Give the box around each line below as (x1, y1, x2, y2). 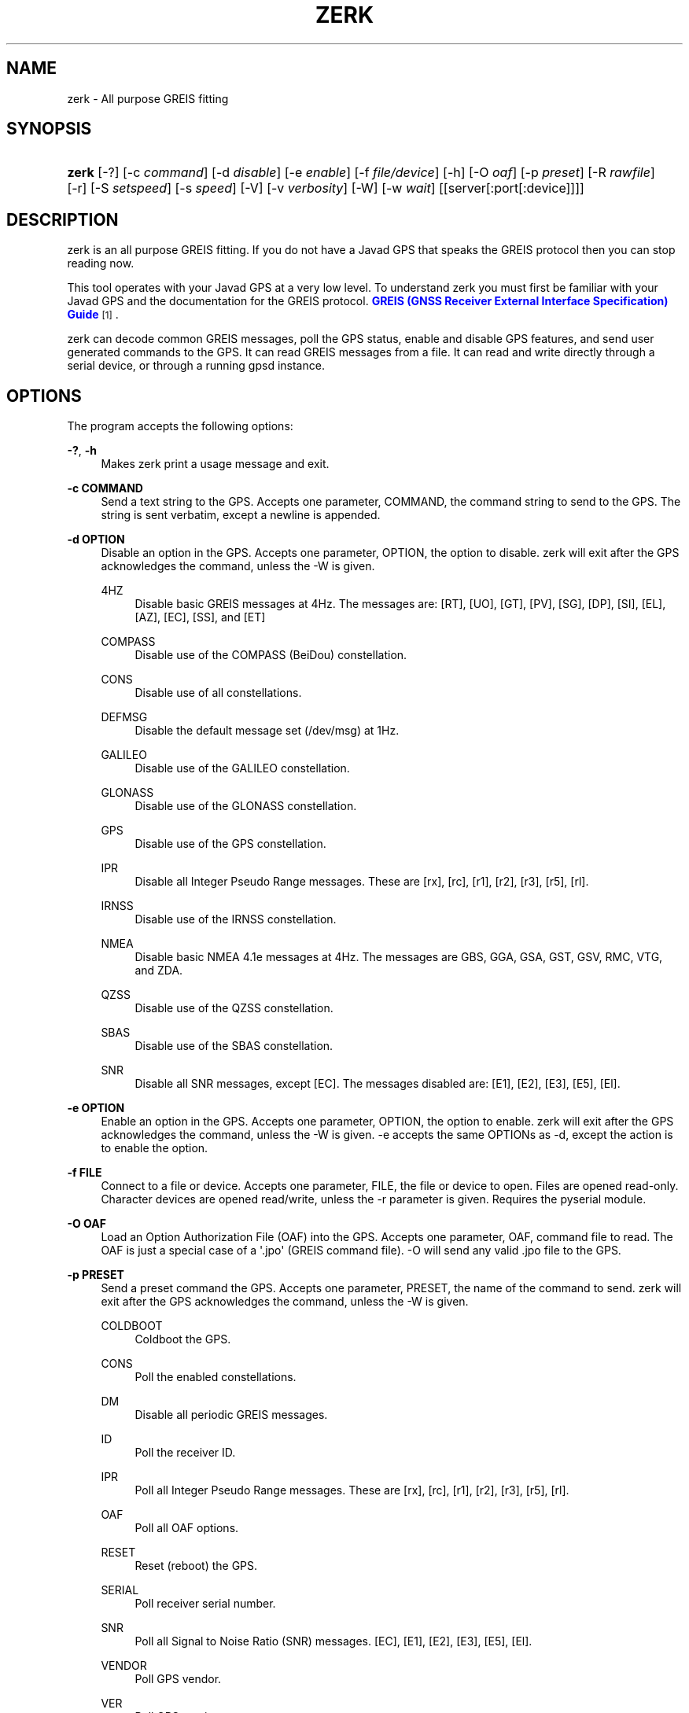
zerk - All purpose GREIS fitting (67, 91, 229, 105)
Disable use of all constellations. (134, 686, 302, 700)
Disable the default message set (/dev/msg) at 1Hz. (134, 724, 400, 738)
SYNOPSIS (6, 119, 92, 139)
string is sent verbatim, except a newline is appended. (101, 508, 381, 522)
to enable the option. (101, 1141, 208, 1155)
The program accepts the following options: (67, 419, 293, 433)
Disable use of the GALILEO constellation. (134, 761, 350, 775)
